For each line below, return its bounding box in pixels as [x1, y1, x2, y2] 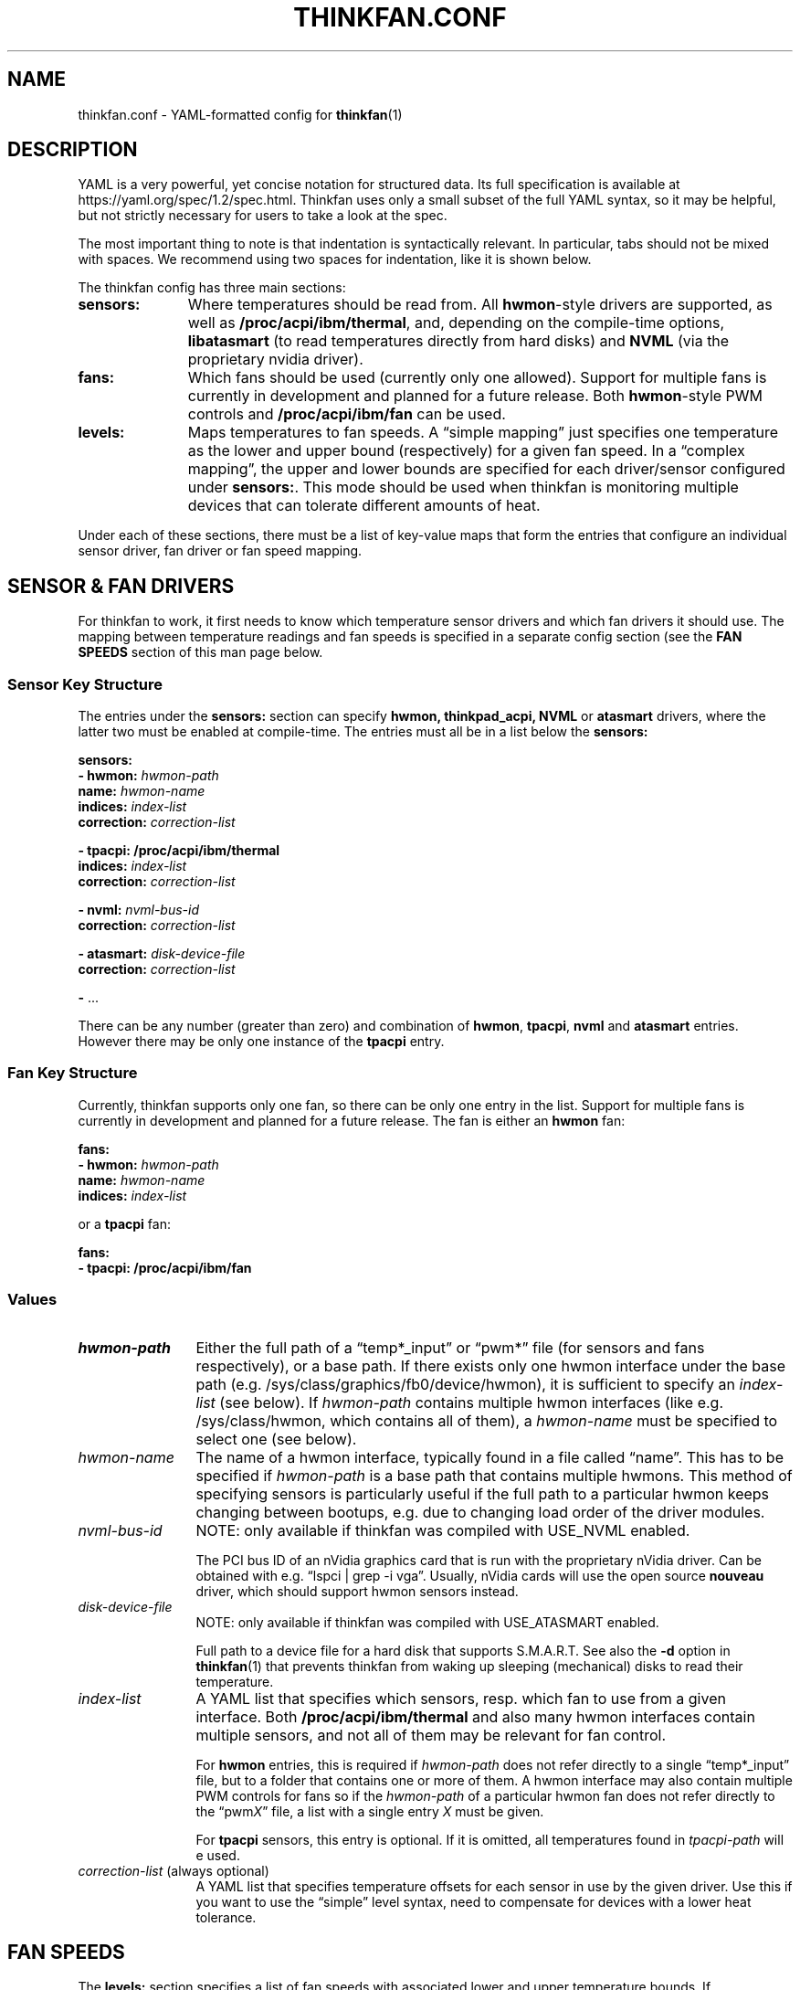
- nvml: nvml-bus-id [78, 902, 200, 918]
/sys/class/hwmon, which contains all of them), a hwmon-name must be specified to [195, 1411, 778, 1430]
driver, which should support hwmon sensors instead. [195, 1582, 519, 1599]
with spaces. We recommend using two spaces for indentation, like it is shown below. [78, 251, 592, 268]
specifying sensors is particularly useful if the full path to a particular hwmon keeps [195, 1484, 770, 1503]
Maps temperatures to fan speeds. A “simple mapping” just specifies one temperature [187, 423, 779, 442]
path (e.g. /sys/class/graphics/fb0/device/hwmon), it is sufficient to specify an [195, 1374, 736, 1393]
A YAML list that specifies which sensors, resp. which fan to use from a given [195, 1688, 726, 1708]
